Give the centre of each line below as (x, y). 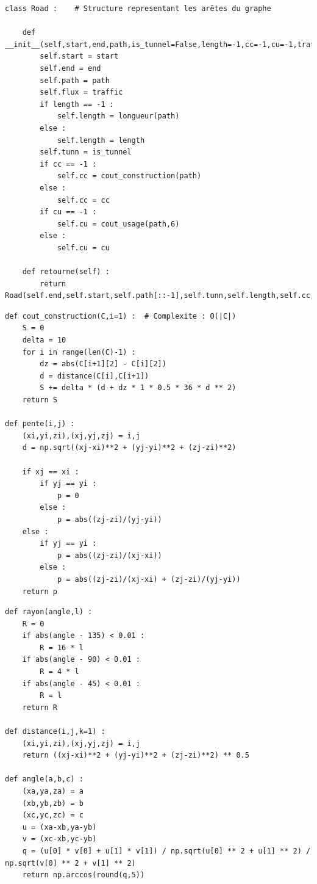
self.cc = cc (83, 200)
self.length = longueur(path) (118, 116)
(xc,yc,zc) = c (53, 815)
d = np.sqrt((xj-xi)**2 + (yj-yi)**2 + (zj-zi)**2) (129, 448)
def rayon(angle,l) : (49, 612)
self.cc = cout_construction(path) (129, 176)
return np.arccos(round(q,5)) (84, 875)
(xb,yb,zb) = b (53, 803)
